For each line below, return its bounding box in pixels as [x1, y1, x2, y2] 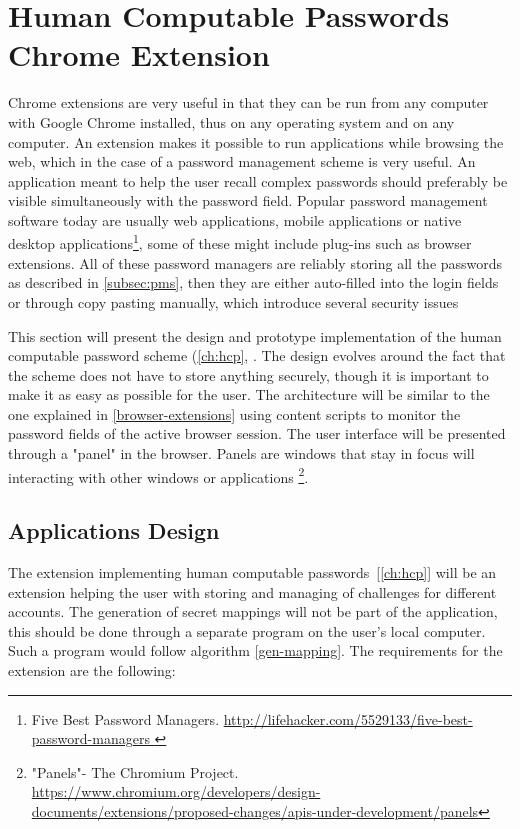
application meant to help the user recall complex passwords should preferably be [8, 170, 508, 191]
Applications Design [8, 515, 220, 546]
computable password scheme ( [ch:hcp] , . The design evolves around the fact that [8, 345, 506, 366]
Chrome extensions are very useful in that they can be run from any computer [8, 92, 489, 113]
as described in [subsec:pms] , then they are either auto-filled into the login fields [8, 272, 499, 293]
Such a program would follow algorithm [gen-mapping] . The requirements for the [8, 640, 503, 661]
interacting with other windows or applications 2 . [8, 463, 309, 487]
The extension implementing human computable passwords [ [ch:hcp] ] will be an [8, 562, 497, 583]
